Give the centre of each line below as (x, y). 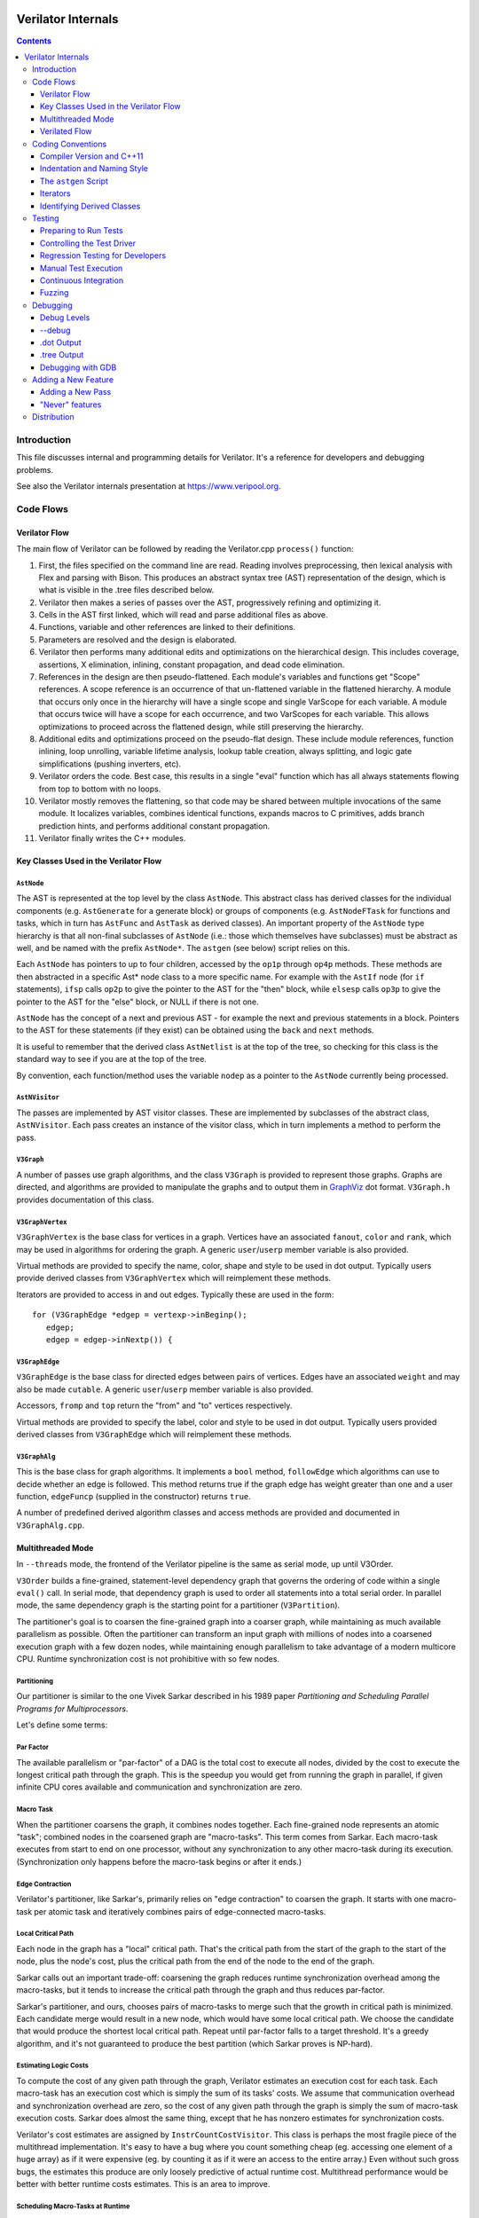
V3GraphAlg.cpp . (51, 1525)
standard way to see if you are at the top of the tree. (112, 1059)
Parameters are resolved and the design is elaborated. (137, 640)
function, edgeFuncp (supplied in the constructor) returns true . (134, 1497)
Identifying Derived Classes (90, 206)
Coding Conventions (70, 144)
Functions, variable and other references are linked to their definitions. (167, 627)
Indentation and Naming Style (94, 169)
